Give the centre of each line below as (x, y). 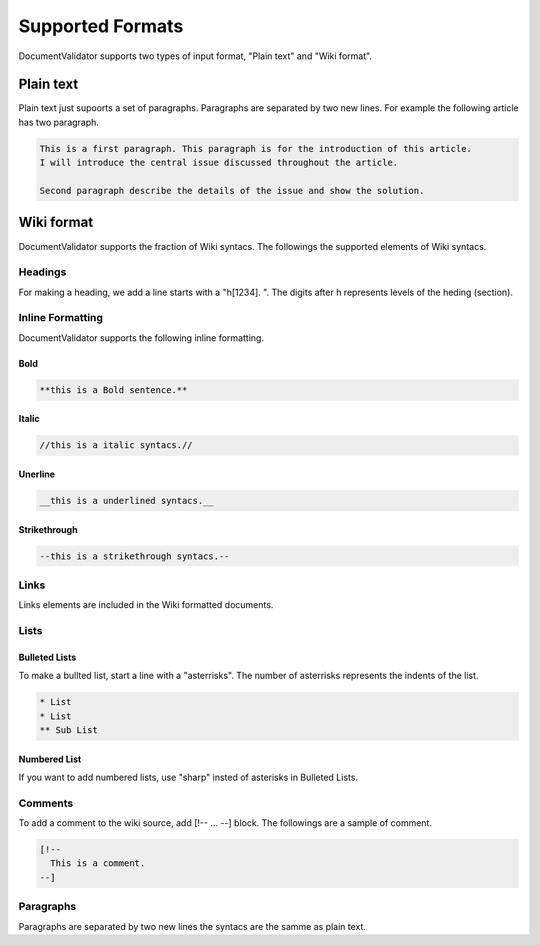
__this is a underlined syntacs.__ (126, 500)
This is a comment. (98, 863)
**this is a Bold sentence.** (113, 389)
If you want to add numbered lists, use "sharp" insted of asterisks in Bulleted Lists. (188, 777)
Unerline (36, 474)
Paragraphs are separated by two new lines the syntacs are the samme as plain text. (192, 926)
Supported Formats (101, 26)
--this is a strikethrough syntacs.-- (134, 556)
